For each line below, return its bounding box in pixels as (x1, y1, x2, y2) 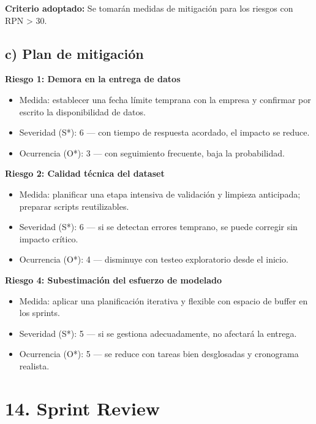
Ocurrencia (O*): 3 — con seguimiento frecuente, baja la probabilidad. (19, 146, 285, 159)
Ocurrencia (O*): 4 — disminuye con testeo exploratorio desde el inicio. (19, 253, 288, 266)
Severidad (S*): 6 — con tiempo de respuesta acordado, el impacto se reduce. (19, 126, 310, 139)
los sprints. (19, 306, 60, 319)
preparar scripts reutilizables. (19, 199, 129, 212)
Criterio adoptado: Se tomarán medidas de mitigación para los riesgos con (5, 2, 293, 14)
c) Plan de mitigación (5, 44, 144, 63)
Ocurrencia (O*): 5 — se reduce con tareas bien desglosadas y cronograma (19, 347, 299, 360)
